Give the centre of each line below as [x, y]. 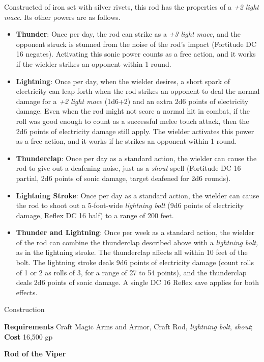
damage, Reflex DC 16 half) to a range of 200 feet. [95, 215]
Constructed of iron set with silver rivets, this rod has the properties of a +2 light [131, 7]
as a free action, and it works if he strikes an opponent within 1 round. [126, 141]
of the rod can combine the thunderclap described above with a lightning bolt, [137, 242]
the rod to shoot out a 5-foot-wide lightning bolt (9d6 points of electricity [130, 205]
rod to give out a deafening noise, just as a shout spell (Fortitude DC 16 [128, 168]
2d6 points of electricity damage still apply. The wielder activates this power [135, 131]
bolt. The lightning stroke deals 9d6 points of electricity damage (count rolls [135, 262]
